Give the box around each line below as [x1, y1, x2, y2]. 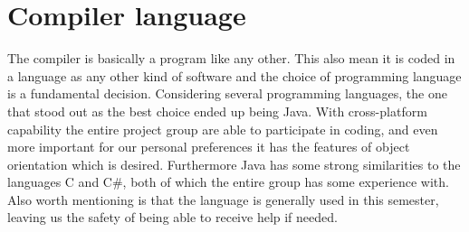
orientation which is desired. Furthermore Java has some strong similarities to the [7, 154, 461, 173]
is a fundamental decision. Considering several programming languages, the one [7, 84, 447, 103]
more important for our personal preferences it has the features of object [7, 137, 410, 156]
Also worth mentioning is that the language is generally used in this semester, [7, 190, 439, 209]
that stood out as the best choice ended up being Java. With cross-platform [7, 101, 427, 120]
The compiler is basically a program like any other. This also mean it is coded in [7, 49, 455, 68]
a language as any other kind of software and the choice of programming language [7, 66, 462, 85]
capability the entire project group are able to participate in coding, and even [7, 119, 438, 138]
